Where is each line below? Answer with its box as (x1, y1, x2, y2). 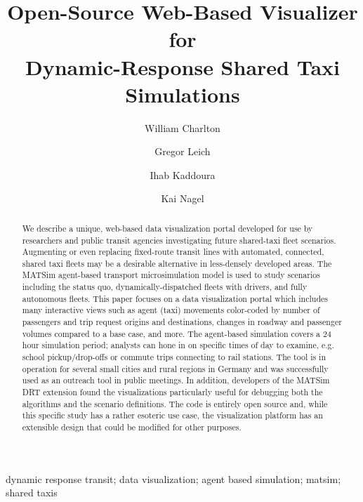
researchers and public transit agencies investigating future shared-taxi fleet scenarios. (22, 234, 336, 246)
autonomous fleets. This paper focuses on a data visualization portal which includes (22, 292, 329, 304)
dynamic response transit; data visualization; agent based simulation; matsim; (6, 471, 341, 486)
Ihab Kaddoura (150, 167, 216, 182)
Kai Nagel (161, 191, 204, 206)
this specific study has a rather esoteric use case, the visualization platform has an (22, 409, 323, 421)
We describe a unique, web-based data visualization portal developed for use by (22, 222, 313, 234)
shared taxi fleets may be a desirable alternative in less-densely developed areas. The (22, 257, 332, 269)
